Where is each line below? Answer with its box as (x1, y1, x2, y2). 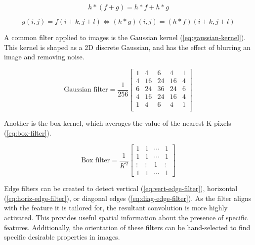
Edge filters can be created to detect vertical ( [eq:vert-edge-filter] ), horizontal (4, 183, 238, 194)
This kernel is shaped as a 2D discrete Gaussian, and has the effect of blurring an (4, 42, 251, 52)
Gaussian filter (64, 86, 108, 94)
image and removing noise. (4, 51, 85, 62)
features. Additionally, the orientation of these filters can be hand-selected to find (4, 222, 251, 232)
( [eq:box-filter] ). (4, 127, 51, 138)
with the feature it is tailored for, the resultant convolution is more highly (4, 202, 228, 213)
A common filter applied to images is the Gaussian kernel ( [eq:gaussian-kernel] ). (4, 32, 246, 42)
